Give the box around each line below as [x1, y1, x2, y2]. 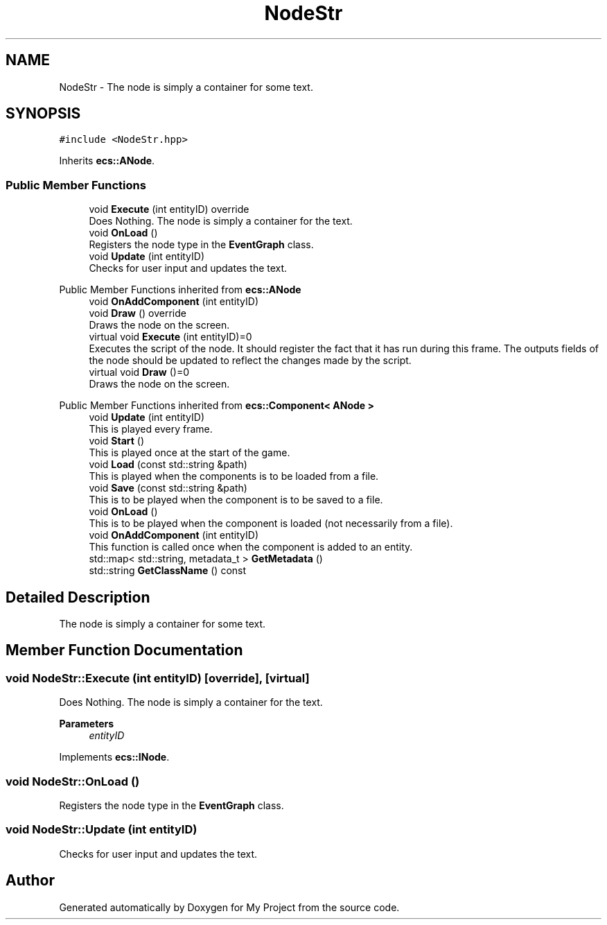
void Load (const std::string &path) [89, 458, 247, 471]
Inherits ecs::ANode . [59, 155, 155, 167]
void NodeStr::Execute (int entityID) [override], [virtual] [6, 671, 310, 685]
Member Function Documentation [6, 641, 243, 659]
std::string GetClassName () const [89, 564, 247, 577]
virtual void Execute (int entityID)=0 [89, 331, 252, 343]
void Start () [89, 435, 145, 447]
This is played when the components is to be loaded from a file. [89, 470, 379, 483]
